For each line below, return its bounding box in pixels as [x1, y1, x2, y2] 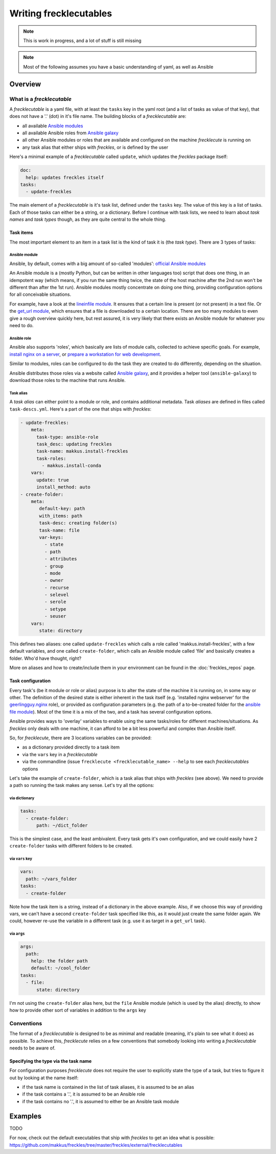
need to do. [9, 322, 34, 329]
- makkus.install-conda [41, 463, 102, 469]
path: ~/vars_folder [26, 876, 77, 882]
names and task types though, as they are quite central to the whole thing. [9, 216, 166, 222]
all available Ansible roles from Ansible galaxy [22, 130, 119, 136]
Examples [9, 1111, 42, 1120]
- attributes [44, 556, 77, 562]
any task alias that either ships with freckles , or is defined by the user [22, 144, 169, 150]
